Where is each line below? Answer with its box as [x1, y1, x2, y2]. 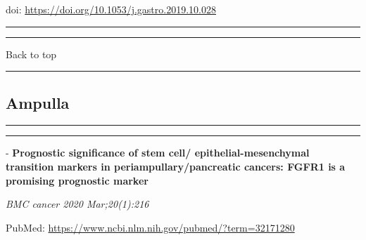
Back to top [6, 46, 57, 61]
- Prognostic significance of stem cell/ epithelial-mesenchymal [6, 145, 310, 160]
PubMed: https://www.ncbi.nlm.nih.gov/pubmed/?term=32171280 [6, 220, 295, 234]
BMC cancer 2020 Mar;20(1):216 [6, 196, 149, 211]
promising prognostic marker [6, 173, 149, 187]
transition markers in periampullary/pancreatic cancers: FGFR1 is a [6, 159, 346, 173]
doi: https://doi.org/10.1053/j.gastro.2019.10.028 [6, 2, 216, 16]
